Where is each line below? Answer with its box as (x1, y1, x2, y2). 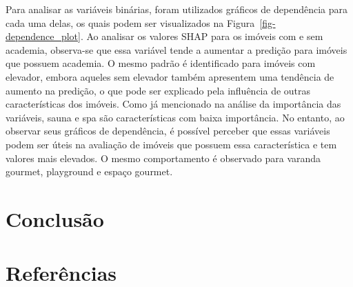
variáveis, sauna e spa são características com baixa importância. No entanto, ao (6, 110, 345, 124)
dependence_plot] (6, 29, 81, 43)
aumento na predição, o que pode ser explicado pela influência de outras (6, 83, 311, 97)
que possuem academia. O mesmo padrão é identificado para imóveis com (6, 56, 316, 70)
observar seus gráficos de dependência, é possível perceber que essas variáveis (6, 123, 330, 138)
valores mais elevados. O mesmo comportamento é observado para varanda (6, 150, 321, 165)
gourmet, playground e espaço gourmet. (6, 164, 173, 179)
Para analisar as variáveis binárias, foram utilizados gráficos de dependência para (6, 2, 348, 16)
